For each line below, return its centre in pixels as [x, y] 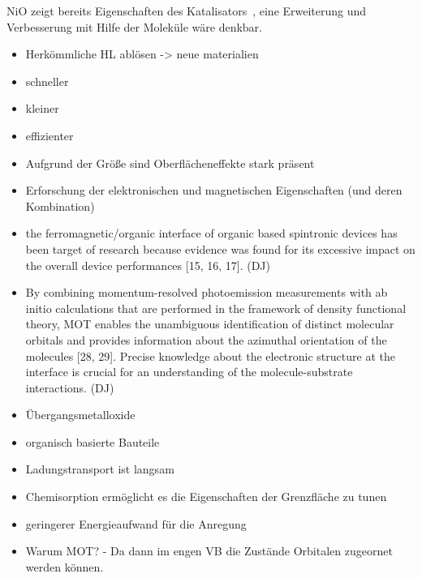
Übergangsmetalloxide [80, 415]
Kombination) [60, 206]
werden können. [65, 566]
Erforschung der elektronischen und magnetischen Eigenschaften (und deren [214, 190]
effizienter [50, 135]
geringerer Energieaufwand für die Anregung [136, 523]
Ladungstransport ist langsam [100, 469]
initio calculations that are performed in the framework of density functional [216, 308]
